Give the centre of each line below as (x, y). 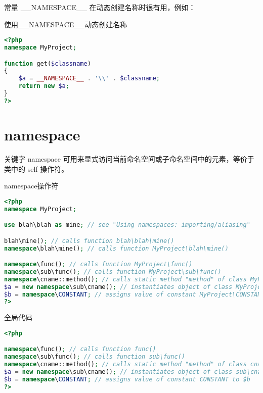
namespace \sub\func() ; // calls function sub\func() (95, 357)
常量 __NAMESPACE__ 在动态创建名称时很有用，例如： (100, 7)
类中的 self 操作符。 (36, 168)
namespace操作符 (31, 186)
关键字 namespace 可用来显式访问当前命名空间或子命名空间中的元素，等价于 (129, 158)
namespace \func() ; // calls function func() (80, 349)
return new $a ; (44, 86)
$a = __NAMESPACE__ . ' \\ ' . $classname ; (89, 79)
